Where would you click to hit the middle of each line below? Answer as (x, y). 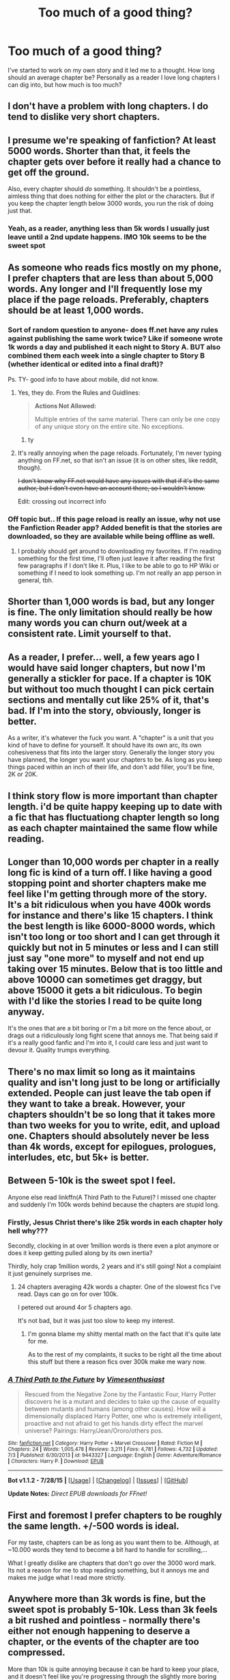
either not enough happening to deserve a (99, 1631)
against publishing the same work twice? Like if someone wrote (115, 338)
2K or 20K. (23, 774)
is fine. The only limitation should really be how (110, 612)
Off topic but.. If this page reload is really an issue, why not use (114, 519)
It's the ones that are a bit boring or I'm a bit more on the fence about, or (110, 1028)
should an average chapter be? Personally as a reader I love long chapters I (114, 77)
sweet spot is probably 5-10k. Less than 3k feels (113, 1610)
